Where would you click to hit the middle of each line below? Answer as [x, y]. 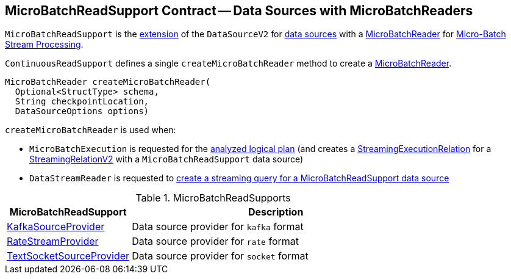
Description [276, 212]
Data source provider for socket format [220, 256]
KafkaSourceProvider [56, 227]
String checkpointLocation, [82, 102]
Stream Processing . [44, 45]
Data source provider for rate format [215, 241]
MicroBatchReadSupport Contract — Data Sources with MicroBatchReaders [239, 11]
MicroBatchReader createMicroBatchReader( [108, 82]
